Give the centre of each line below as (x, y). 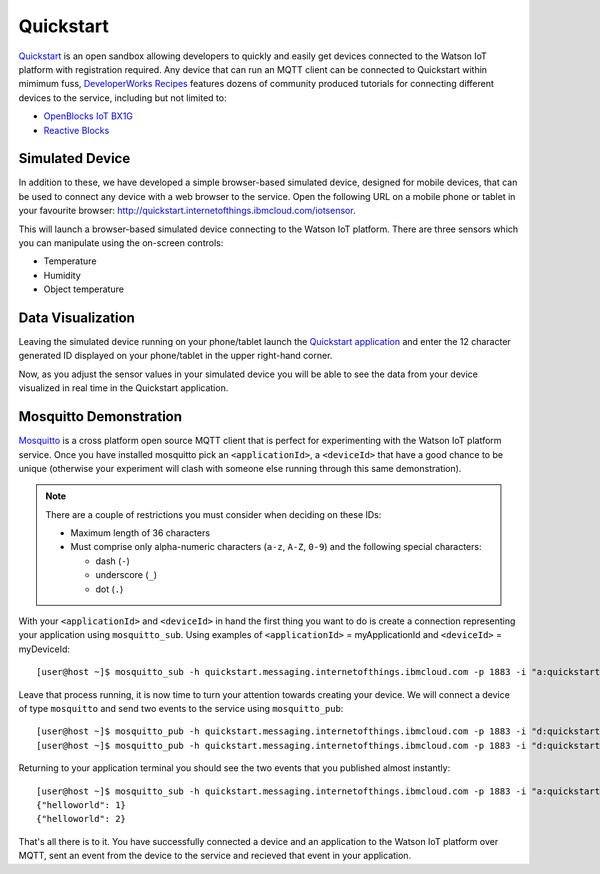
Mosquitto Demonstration (100, 416)
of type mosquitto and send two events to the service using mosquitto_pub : (181, 708)
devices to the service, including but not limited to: (122, 97)
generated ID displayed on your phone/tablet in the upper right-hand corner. (175, 356)
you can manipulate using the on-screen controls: (121, 242)
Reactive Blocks (76, 130)
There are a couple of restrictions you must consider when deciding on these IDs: (213, 514)
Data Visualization (76, 317)
